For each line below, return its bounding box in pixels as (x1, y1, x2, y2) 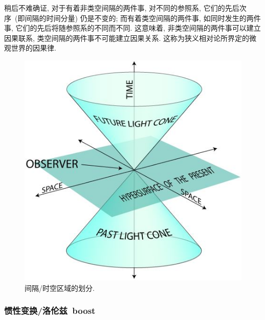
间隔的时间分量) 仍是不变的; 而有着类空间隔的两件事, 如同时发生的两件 (25, 12, 261, 23)
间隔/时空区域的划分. (25, 282, 95, 293)
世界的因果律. (11, 42, 56, 53)
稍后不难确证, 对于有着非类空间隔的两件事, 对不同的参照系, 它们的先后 (4, 3, 239, 13)
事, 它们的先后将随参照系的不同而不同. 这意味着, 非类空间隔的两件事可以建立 (4, 22, 261, 33)
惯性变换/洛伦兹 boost (4, 304, 96, 317)
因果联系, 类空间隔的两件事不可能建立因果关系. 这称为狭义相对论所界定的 (4, 32, 250, 43)
